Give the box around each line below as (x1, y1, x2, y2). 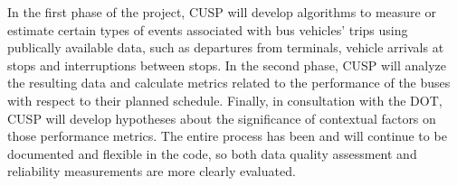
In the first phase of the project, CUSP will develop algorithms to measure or (7, 3, 436, 21)
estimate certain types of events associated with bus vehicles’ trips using (7, 20, 408, 39)
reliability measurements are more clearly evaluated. (7, 162, 296, 181)
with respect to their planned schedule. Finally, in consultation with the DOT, (7, 90, 443, 109)
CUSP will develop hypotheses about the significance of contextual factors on (7, 108, 436, 127)
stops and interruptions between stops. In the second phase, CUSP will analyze (7, 55, 446, 74)
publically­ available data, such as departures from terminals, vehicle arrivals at (7, 38, 444, 57)
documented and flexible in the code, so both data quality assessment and (7, 144, 417, 163)
